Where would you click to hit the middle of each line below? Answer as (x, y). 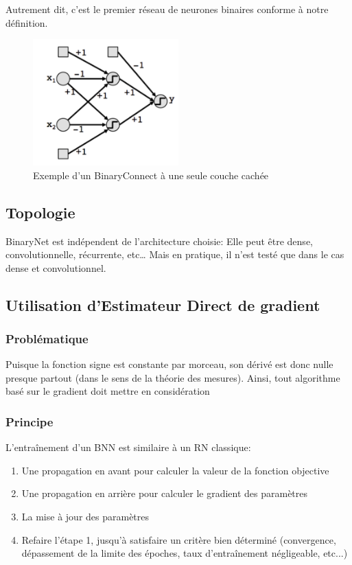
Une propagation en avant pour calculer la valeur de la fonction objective (175, 470)
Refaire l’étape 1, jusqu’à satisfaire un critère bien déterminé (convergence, (179, 539)
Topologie (40, 212)
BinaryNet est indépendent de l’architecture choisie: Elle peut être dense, (159, 241)
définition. (27, 22)
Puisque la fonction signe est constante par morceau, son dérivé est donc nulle (169, 364)
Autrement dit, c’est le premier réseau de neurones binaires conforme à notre (167, 9)
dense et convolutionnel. (56, 267)
